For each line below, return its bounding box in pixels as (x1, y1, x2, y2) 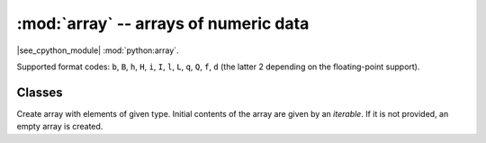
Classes (16, 85, 63, 100)
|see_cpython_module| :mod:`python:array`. (16, 45, 179, 56)
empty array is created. (16, 121, 103, 132)
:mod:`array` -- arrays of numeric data (16, 13, 310, 33)
